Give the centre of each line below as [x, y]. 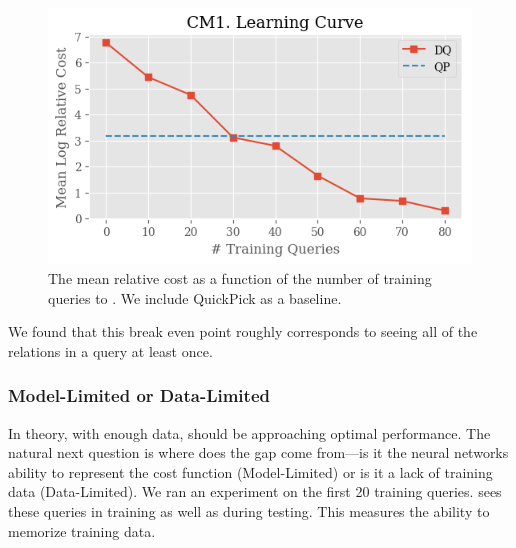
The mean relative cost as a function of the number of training [240, 278]
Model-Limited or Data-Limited [139, 395]
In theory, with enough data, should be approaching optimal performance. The [249, 432]
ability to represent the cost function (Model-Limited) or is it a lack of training [250, 471]
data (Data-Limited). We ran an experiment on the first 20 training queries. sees [255, 491]
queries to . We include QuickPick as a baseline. [195, 297]
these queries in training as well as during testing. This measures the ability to [249, 511]
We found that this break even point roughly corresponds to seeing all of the [243, 331]
